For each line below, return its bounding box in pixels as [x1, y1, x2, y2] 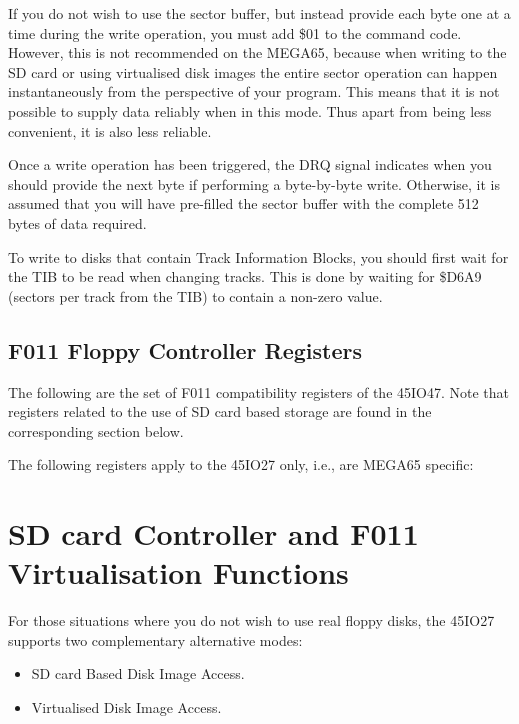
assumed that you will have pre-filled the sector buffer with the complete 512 [8, 193, 479, 214]
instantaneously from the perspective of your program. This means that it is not [8, 81, 500, 102]
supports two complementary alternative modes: [8, 629, 303, 650]
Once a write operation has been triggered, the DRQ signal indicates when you [8, 154, 492, 175]
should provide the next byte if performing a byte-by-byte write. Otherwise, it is [8, 173, 501, 194]
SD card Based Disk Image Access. [31, 663, 245, 684]
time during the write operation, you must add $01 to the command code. [8, 22, 462, 43]
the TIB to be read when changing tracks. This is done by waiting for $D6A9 [8, 266, 482, 287]
